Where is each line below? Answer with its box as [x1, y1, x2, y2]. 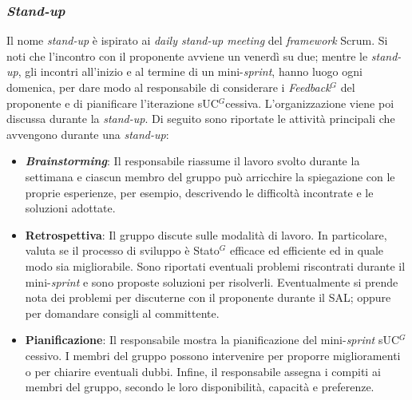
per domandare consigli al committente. [25, 304, 220, 321]
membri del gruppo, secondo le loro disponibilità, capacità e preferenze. [25, 378, 374, 395]
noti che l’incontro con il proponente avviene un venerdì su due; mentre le [6, 47, 368, 64]
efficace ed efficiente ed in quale [229, 242, 384, 259]
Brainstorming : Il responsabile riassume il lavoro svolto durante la [25, 152, 360, 169]
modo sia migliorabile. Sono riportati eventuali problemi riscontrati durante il [25, 257, 406, 274]
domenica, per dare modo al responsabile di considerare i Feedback [6, 79, 331, 95]
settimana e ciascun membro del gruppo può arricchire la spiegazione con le [25, 168, 395, 184]
